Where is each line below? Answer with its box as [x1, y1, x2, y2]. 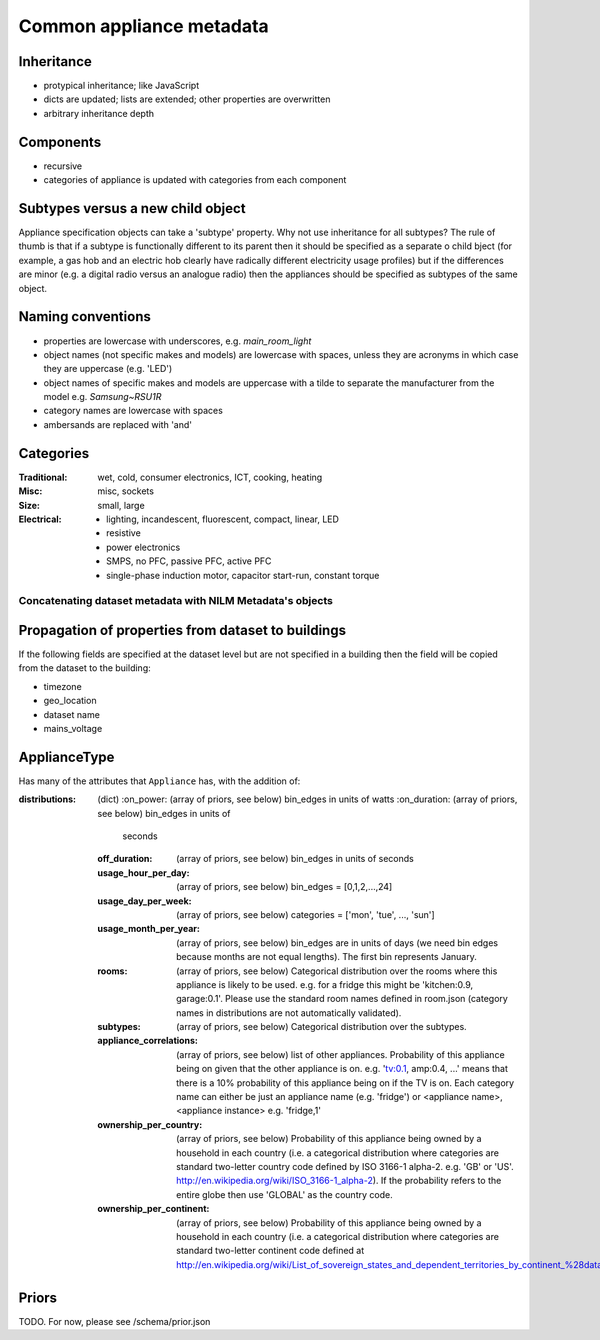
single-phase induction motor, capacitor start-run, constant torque [106, 569, 380, 581]
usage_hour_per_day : [97, 866, 190, 879]
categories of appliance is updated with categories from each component [43, 174, 347, 186]
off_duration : [97, 853, 153, 865]
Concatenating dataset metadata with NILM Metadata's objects [18, 594, 334, 608]
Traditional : [18, 471, 68, 483]
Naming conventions [18, 308, 152, 325]
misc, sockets [97, 485, 155, 497]
